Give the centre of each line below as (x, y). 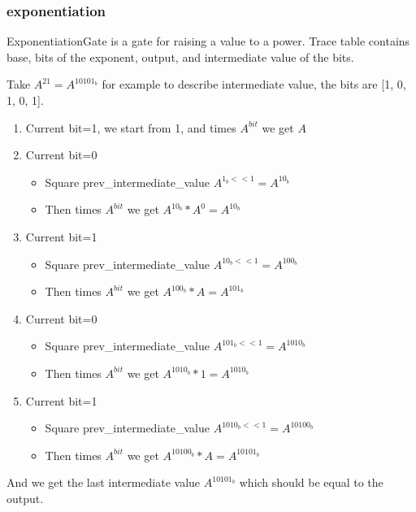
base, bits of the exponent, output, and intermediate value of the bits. (180, 56)
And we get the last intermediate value (104, 482)
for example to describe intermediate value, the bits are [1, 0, (254, 84)
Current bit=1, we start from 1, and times (131, 127)
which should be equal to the (311, 482)
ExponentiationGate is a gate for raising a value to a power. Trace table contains (208, 41)
